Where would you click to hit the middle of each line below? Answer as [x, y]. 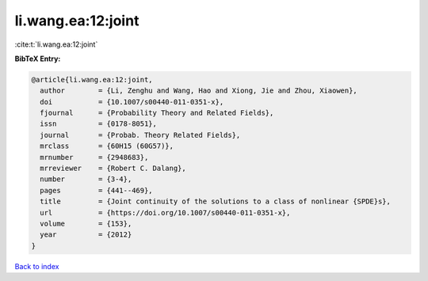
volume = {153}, [86, 224]
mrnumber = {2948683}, [94, 157]
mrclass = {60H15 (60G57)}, [107, 146]
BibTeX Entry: [38, 59]
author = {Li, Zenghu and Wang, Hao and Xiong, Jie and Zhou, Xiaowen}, [199, 91]
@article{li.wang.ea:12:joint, [92, 80]
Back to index [37, 266]
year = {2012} [86, 235]
